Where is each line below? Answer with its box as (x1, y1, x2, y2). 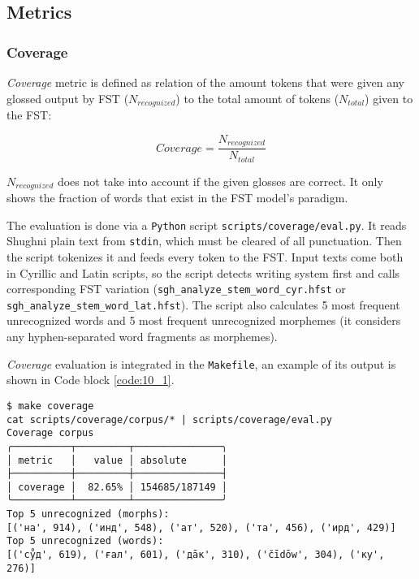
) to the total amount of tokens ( (175, 89, 339, 106)
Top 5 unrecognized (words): (6, 535, 164, 547)
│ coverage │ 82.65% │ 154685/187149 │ (6, 481, 228, 493)
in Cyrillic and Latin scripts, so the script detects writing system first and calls (6, 264, 400, 281)
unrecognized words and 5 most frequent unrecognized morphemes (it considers (6, 312, 401, 329)
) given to (365, 89, 413, 106)
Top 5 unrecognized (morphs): (6, 508, 170, 521)
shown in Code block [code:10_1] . (6, 371, 175, 388)
